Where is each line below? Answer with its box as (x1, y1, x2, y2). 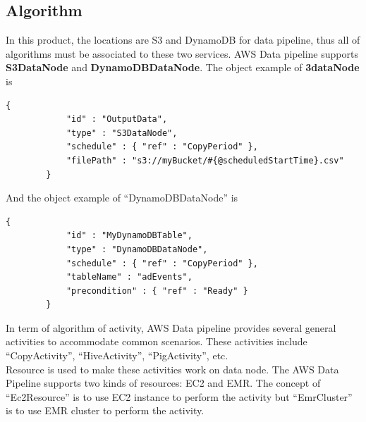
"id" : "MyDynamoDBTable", (66, 230, 193, 241)
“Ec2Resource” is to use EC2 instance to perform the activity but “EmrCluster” (6, 389, 353, 404)
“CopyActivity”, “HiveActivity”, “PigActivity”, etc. (6, 348, 228, 363)
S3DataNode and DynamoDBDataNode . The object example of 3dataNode (6, 60, 360, 75)
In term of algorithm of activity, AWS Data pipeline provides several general (6, 320, 336, 335)
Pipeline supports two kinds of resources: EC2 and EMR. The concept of (6, 376, 321, 390)
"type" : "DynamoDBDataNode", (66, 244, 208, 254)
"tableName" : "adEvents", (66, 272, 193, 283)
